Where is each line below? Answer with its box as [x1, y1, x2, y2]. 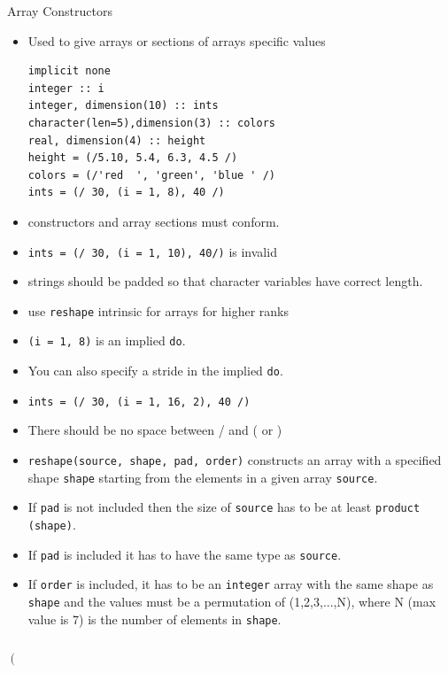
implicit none [27, 65, 111, 78]
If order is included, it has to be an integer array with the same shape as [27, 575, 434, 593]
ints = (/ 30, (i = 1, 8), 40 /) [27, 186, 225, 199]
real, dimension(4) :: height [27, 134, 206, 147]
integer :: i [27, 81, 104, 95]
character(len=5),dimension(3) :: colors [27, 116, 275, 129]
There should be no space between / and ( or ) [27, 421, 282, 439]
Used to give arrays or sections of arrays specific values [27, 31, 326, 50]
